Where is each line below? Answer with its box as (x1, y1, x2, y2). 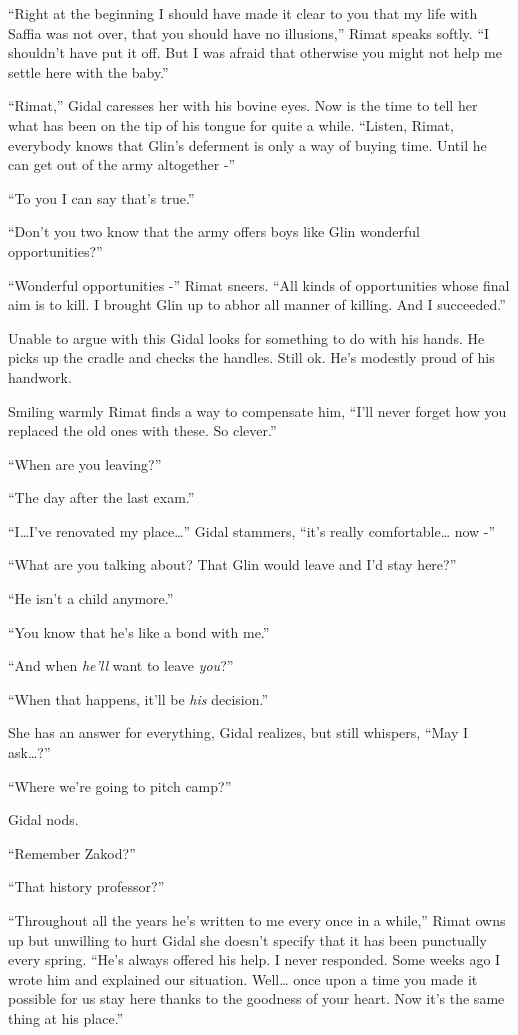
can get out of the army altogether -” (8, 154, 236, 175)
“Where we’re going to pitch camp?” (8, 775, 232, 796)
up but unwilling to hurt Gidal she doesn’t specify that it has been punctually (8, 929, 487, 950)
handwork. (8, 366, 72, 387)
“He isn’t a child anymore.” (8, 588, 174, 609)
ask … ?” (8, 742, 51, 763)
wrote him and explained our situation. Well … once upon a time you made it (8, 968, 478, 989)
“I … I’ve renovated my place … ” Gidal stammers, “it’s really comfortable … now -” (8, 520, 496, 541)
